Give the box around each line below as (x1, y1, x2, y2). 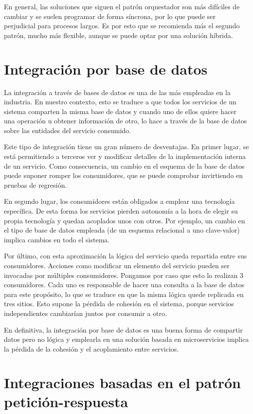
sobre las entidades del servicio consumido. (4, 125, 131, 135)
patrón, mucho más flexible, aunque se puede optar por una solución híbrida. (4, 30, 233, 40)
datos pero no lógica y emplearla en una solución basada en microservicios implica (4, 334, 249, 344)
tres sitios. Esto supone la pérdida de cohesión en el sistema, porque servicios (4, 298, 234, 309)
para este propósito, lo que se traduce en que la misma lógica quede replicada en (4, 289, 244, 299)
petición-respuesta (4, 391, 128, 411)
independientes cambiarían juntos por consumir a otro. (4, 308, 167, 318)
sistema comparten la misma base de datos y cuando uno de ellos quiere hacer (4, 106, 237, 116)
